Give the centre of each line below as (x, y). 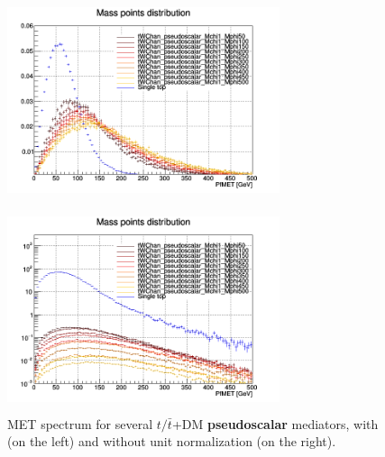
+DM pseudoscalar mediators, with (275, 423)
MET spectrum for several (80, 423)
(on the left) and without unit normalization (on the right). (172, 441)
